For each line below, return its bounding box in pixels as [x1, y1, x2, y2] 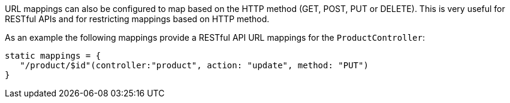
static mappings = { [5, 51, 101, 60]
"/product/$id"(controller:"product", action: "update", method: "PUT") [20, 60, 369, 70]
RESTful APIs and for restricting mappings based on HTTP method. [5, 14, 270, 24]
